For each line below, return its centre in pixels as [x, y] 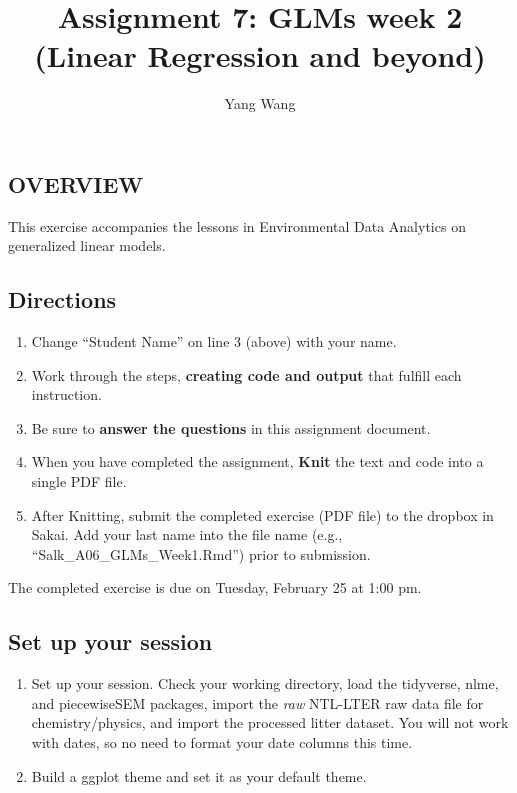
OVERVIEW [76, 183]
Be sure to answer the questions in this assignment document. [231, 427]
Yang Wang [260, 103]
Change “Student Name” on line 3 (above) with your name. [214, 341]
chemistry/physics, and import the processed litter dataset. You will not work [270, 722]
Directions [62, 299]
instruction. [66, 394]
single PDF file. [79, 481]
